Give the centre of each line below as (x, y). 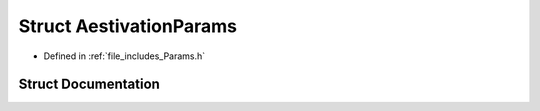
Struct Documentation (89, 84)
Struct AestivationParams (128, 26)
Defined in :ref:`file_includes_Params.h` (124, 56)
